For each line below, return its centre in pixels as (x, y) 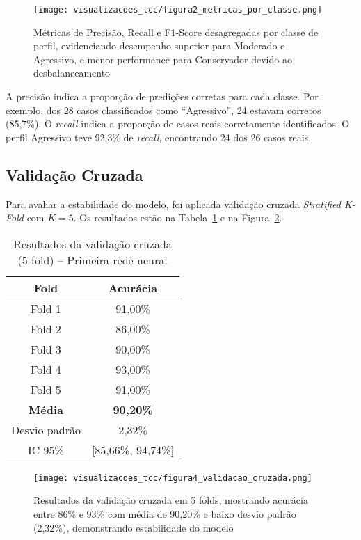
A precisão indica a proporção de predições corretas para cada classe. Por (162, 96)
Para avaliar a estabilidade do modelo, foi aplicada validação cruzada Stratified (173, 204)
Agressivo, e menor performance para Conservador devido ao (163, 59)
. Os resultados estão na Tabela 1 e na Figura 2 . (178, 217)
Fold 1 (46, 308)
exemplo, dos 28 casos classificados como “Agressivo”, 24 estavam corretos (163, 110)
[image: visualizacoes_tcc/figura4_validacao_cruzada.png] (173, 478)
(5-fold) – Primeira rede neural (93, 260)
